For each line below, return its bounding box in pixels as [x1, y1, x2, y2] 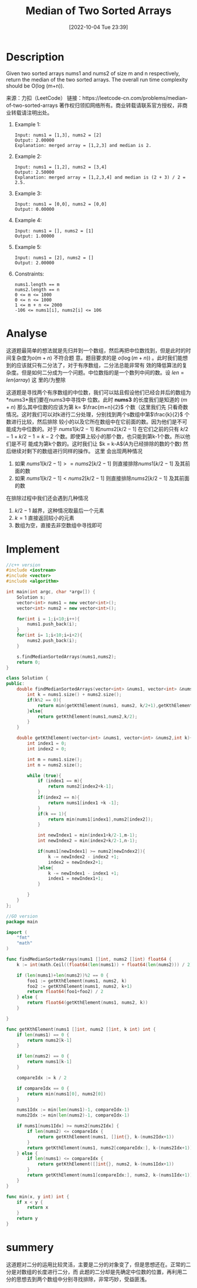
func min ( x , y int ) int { [6, 1193, 69, 1199]
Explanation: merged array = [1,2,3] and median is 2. [14, 142, 152, 148]
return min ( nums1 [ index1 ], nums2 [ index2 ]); [47, 816, 154, 822]
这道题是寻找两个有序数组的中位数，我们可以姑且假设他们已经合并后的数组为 [6, 389, 191, 396]
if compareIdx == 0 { [16, 1085, 69, 1091]
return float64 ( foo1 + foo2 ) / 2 [27, 988, 104, 995]
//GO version [6, 913, 38, 919]
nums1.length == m [14, 281, 60, 287]
